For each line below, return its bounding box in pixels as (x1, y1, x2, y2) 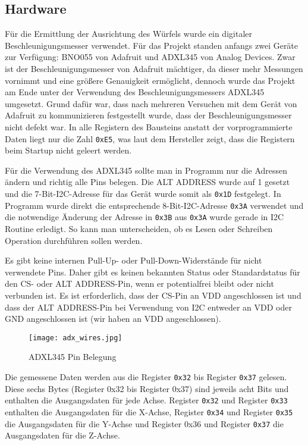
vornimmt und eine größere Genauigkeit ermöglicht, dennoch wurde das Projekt (5, 74, 296, 86)
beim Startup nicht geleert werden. (5, 144, 132, 156)
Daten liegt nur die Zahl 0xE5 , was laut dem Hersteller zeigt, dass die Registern (5, 132, 295, 145)
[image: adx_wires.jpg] (29, 333, 122, 342)
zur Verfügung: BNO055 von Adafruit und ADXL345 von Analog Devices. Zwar (5, 51, 296, 63)
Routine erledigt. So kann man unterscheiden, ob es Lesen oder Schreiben (5, 222, 273, 234)
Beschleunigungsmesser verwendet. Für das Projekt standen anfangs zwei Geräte (5, 39, 298, 51)
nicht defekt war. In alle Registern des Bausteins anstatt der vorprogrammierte (5, 120, 293, 133)
